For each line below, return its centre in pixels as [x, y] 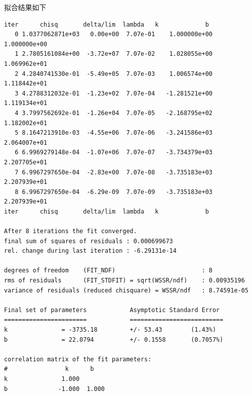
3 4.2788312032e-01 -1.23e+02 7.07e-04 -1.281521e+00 [114, 93]
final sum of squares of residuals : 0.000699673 [89, 241]
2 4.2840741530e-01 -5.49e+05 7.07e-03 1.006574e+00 [114, 74]
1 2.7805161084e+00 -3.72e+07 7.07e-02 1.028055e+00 [114, 54]
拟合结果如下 [25, 7]
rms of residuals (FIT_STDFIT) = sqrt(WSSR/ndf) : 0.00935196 [124, 281]
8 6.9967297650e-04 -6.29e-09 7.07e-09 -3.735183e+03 [114, 192]
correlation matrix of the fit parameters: [78, 359]
